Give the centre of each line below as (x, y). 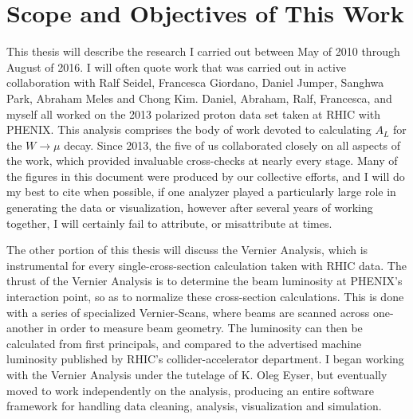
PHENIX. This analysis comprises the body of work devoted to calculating (189, 129)
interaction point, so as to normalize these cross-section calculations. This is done (205, 297)
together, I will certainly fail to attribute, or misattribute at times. (169, 223)
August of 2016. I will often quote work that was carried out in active (177, 67)
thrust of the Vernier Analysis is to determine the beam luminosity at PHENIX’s (205, 281)
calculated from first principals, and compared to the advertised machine (184, 343)
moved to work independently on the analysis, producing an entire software (190, 390)
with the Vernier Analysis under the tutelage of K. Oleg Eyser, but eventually (197, 374)
